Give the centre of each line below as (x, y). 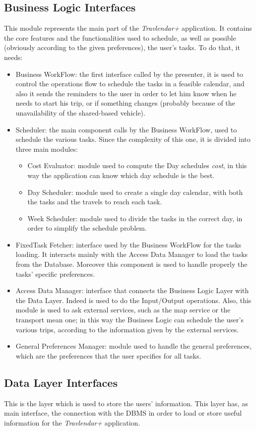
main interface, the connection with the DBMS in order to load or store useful (123, 413)
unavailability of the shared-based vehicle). (80, 112)
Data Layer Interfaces (61, 382)
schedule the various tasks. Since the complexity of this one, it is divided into (133, 139)
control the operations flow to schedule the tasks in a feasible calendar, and (130, 84)
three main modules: (47, 149)
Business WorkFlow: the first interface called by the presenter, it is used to (129, 74)
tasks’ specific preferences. (55, 274)
